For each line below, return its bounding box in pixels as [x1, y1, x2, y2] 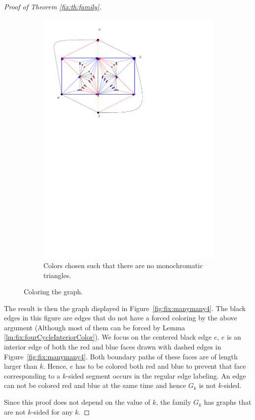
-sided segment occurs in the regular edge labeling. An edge [66, 370, 246, 381]
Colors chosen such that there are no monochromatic [43, 260, 203, 270]
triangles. [43, 270, 72, 280]
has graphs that [204, 397, 252, 407]
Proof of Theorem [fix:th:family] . [4, 1, 102, 11]
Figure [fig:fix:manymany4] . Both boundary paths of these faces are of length [4, 351, 238, 361]
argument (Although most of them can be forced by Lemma [4, 322, 185, 332]
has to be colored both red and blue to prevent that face [75, 361, 246, 371]
